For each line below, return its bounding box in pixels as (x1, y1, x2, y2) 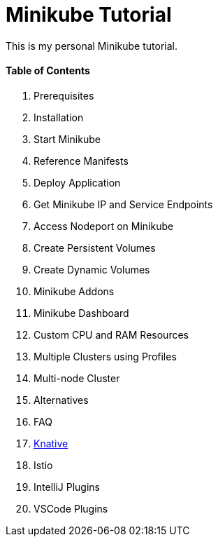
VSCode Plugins (34, 502, 108, 515)
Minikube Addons (34, 285, 115, 297)
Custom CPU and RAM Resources (34, 328, 189, 341)
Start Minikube (34, 133, 101, 145)
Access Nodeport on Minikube (34, 219, 174, 232)
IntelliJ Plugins (34, 480, 100, 493)
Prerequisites (34, 89, 94, 102)
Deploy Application (34, 176, 121, 189)
